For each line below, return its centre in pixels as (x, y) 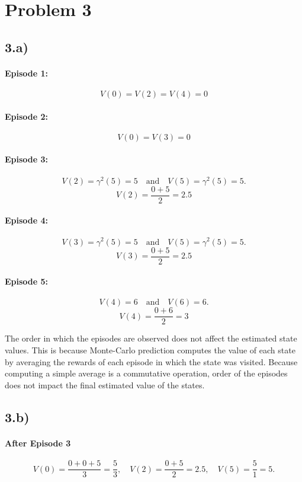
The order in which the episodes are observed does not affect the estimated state (151, 338)
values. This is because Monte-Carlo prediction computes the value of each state (150, 350)
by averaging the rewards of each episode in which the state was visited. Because (151, 361)
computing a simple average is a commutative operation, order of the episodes (146, 373)
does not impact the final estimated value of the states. (105, 384)
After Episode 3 (38, 443)
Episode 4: (27, 220)
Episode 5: (27, 281)
